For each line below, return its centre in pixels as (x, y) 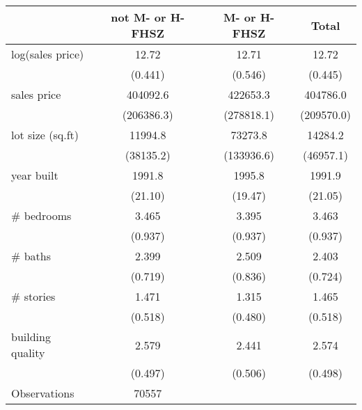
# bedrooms (41, 215)
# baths (31, 256)
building (31, 337)
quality (28, 353)
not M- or (139, 17)
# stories (33, 296)
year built (35, 175)
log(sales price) (48, 54)
